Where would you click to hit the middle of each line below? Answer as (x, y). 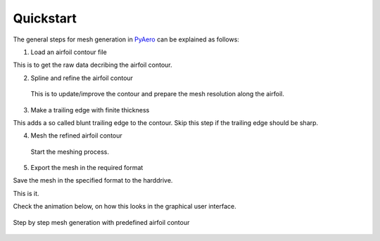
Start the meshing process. (70, 152)
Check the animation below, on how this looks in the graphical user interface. (125, 207)
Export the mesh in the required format (87, 168)
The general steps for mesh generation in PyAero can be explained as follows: (126, 39)
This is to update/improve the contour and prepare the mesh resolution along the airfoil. (157, 94)
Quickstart (45, 18)
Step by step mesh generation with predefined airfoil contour (101, 222)
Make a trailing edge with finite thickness (90, 110)
